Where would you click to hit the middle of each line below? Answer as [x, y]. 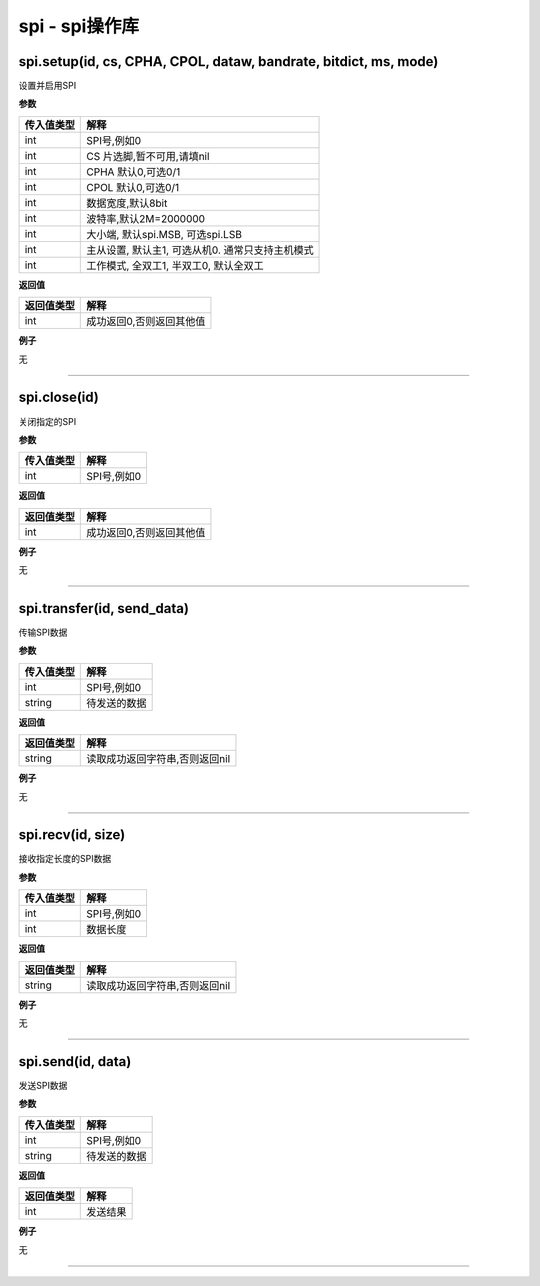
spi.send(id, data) [75, 1061]
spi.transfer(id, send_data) [104, 608]
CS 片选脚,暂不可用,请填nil [148, 156]
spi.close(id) [59, 397]
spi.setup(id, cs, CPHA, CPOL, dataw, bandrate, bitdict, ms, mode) [228, 61]
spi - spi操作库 [79, 26]
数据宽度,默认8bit [127, 203]
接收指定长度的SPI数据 [65, 859]
